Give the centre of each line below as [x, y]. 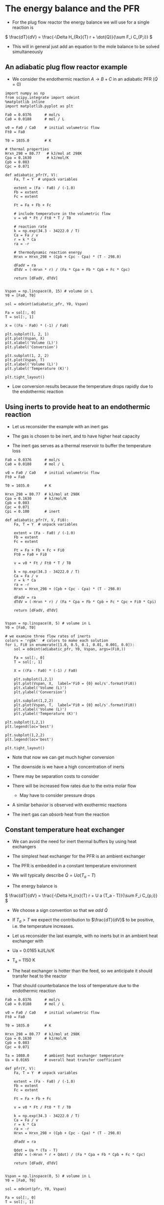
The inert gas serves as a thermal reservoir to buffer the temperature [82, 445]
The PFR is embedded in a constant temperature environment [74, 866]
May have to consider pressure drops [57, 795]
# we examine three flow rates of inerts [48, 636]
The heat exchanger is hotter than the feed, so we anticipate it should [82, 970]
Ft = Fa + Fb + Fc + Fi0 [39, 550]
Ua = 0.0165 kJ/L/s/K [33, 950]
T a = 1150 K [24, 960]
